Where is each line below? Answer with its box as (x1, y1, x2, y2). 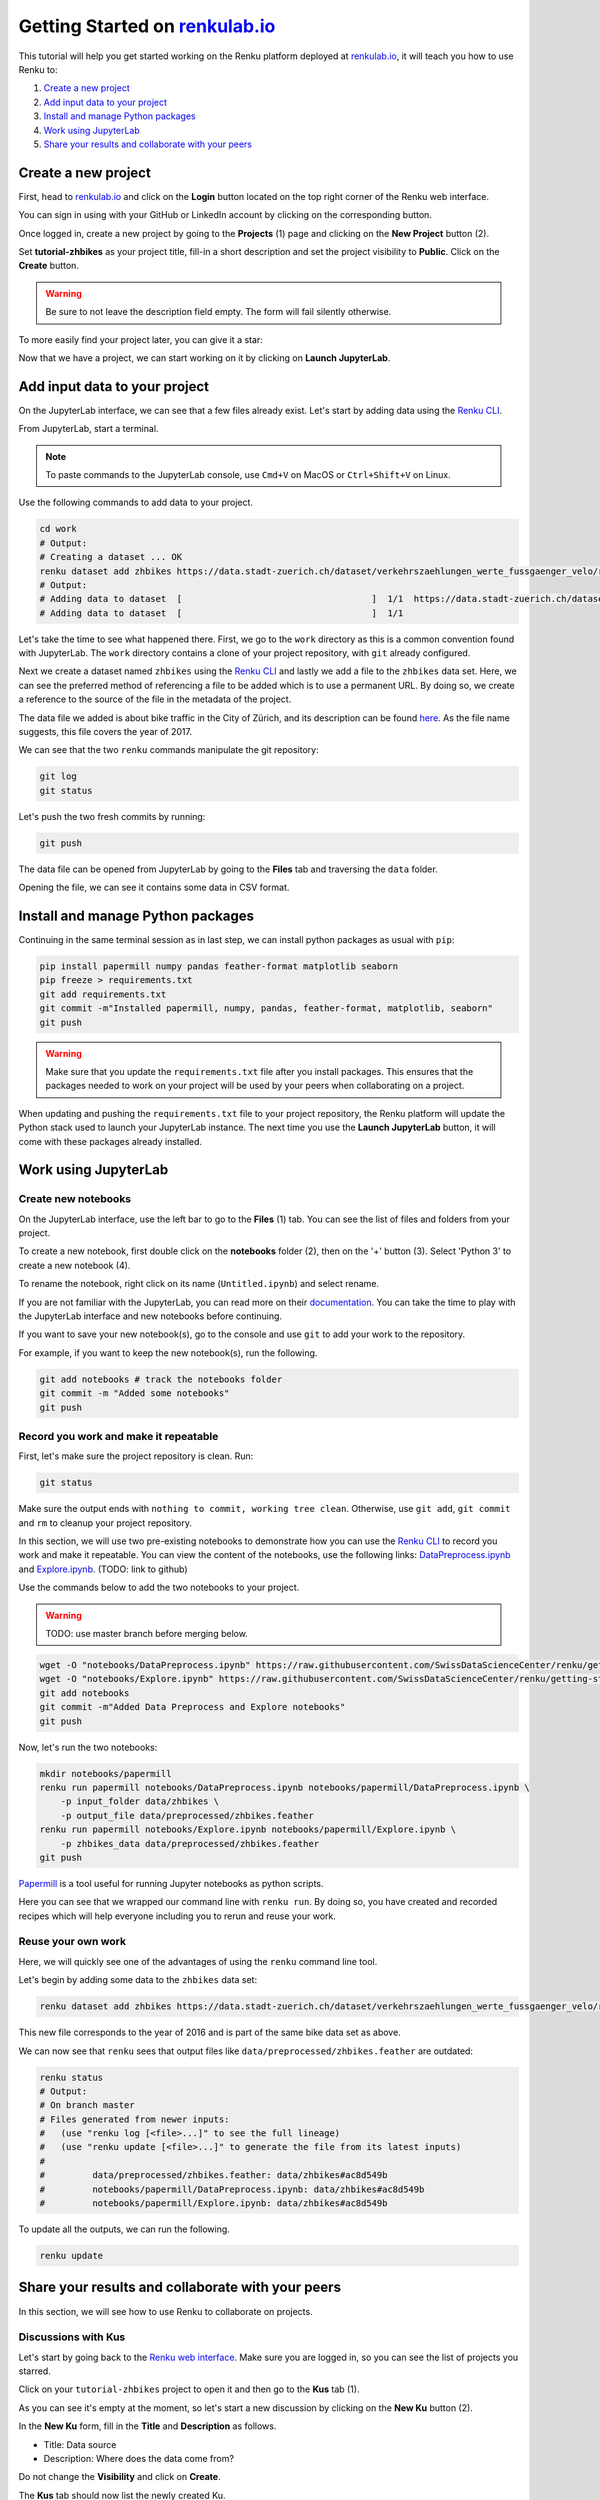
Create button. (18, 260, 80, 272)
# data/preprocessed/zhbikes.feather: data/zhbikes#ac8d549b (39, 2170, 388, 2181)
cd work (39, 523, 77, 535)
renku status (39, 2071, 104, 2083)
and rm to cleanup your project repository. (18, 1516, 192, 1529)
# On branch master (39, 2100, 135, 2111)
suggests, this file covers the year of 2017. (18, 726, 193, 738)
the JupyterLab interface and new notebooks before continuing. (18, 1310, 283, 1322)
